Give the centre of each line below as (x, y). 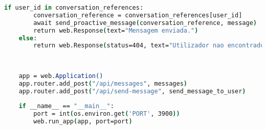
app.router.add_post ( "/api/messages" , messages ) (103, 83)
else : (28, 38)
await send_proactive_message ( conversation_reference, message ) (145, 23)
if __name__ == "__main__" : (66, 106)
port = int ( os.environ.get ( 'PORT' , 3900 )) (107, 114)
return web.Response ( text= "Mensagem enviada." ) (116, 30)
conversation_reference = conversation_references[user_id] (138, 15)
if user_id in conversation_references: (74, 8)
